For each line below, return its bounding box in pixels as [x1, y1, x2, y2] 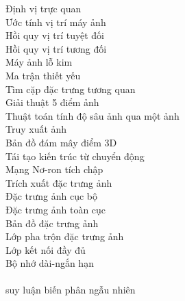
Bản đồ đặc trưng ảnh [5, 215, 99, 230]
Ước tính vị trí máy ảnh [5, 14, 106, 29]
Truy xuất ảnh [5, 122, 67, 136]
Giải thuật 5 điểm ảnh [5, 95, 99, 109]
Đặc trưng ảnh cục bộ [5, 189, 98, 203]
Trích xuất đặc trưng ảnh [5, 175, 112, 189]
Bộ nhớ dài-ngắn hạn [5, 256, 94, 270]
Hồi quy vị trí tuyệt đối [5, 28, 104, 42]
